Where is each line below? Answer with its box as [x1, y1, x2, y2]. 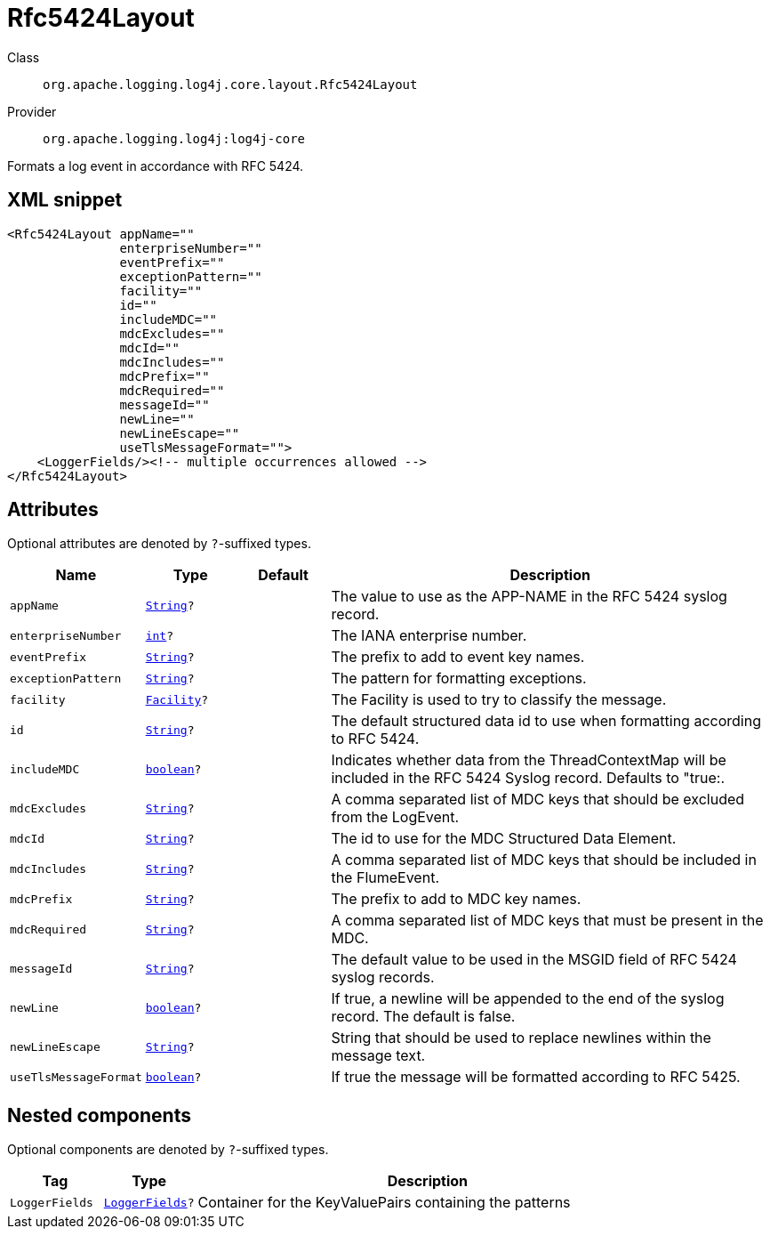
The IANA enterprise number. [331, 626, 527, 645]
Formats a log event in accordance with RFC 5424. [7, 158, 304, 174]
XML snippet [7, 189, 123, 212]
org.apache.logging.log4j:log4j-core [43, 131, 306, 146]
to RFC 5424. [331, 730, 420, 748]
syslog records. [331, 968, 435, 987]
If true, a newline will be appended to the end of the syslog [331, 990, 725, 1008]
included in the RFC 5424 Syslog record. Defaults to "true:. [331, 769, 726, 788]
